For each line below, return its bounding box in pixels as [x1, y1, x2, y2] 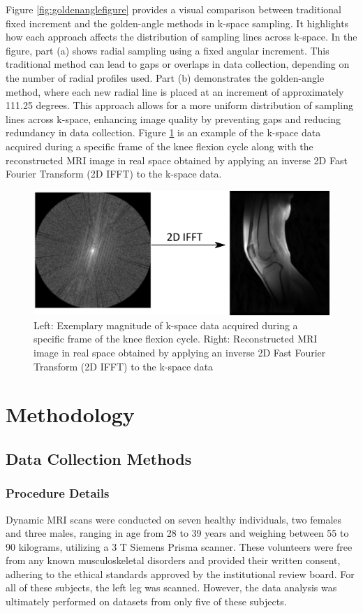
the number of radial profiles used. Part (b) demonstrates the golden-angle [6, 70, 325, 85]
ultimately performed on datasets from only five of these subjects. [6, 594, 287, 609]
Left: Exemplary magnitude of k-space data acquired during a [34, 317, 298, 332]
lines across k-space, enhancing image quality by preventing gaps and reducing [6, 111, 341, 126]
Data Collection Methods [6, 447, 192, 469]
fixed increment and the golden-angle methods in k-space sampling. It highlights [6, 15, 349, 30]
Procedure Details [6, 484, 110, 502]
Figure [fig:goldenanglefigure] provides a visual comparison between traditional [6, 2, 341, 16]
